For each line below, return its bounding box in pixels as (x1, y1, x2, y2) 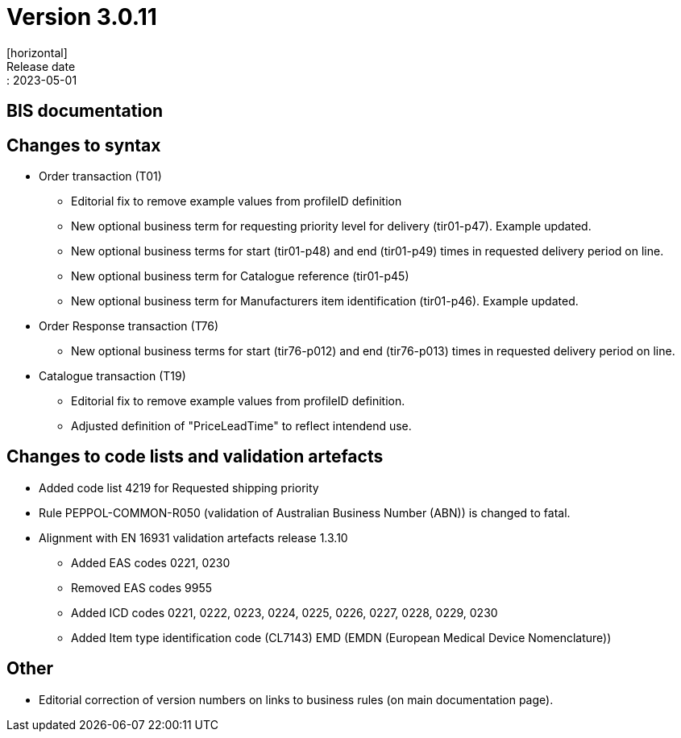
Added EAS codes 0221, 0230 (71, 555, 230, 570)
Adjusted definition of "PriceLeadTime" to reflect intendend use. (71, 419, 412, 433)
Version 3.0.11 (6, 3, 157, 31)
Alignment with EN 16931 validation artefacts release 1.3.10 (39, 530, 348, 545)
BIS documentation (6, 101, 164, 122)
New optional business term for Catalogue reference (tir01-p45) (71, 269, 409, 284)
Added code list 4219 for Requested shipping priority (39, 480, 319, 495)
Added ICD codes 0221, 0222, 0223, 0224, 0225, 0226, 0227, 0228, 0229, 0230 (71, 605, 498, 620)
